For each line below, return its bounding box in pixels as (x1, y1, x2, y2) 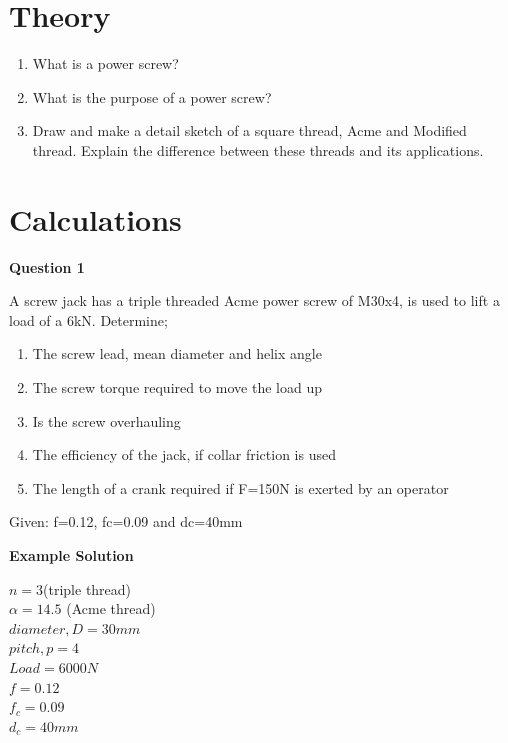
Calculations (9, 198, 182, 239)
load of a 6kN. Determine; (9, 309, 168, 330)
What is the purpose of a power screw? (32, 86, 272, 107)
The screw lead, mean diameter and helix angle (32, 343, 322, 364)
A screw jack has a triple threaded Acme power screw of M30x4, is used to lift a (9, 290, 500, 311)
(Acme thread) (66, 598, 156, 619)
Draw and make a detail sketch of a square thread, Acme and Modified (32, 120, 467, 141)
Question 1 (9, 256, 85, 277)
